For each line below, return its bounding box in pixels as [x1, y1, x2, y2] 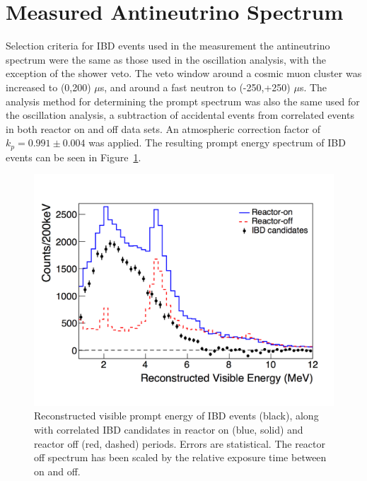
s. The [299, 79, 327, 94]
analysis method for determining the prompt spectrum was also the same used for [6, 93, 360, 108]
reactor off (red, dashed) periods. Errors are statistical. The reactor [34, 436, 326, 451]
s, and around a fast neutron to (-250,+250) [100, 79, 291, 94]
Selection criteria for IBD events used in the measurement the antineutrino [6, 38, 330, 53]
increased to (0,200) [6, 79, 91, 94]
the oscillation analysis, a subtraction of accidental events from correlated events [6, 108, 354, 122]
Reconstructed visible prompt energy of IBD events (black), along [34, 408, 319, 423]
